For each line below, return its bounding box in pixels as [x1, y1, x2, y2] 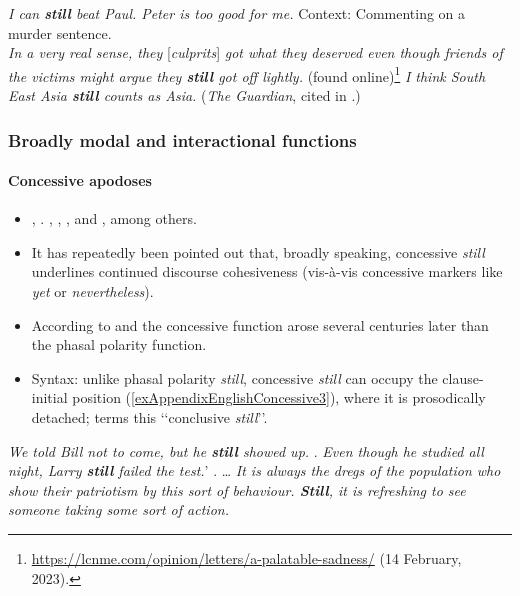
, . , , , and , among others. [31, 208, 197, 229]
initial [31, 387, 68, 408]
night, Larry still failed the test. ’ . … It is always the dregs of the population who [8, 460, 501, 481]
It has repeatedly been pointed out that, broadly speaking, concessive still [31, 241, 485, 262]
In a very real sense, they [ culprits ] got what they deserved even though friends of [8, 42, 503, 63]
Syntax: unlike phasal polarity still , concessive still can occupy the [31, 367, 438, 388]
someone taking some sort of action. [8, 499, 229, 520]
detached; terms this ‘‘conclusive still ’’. [31, 407, 268, 428]
